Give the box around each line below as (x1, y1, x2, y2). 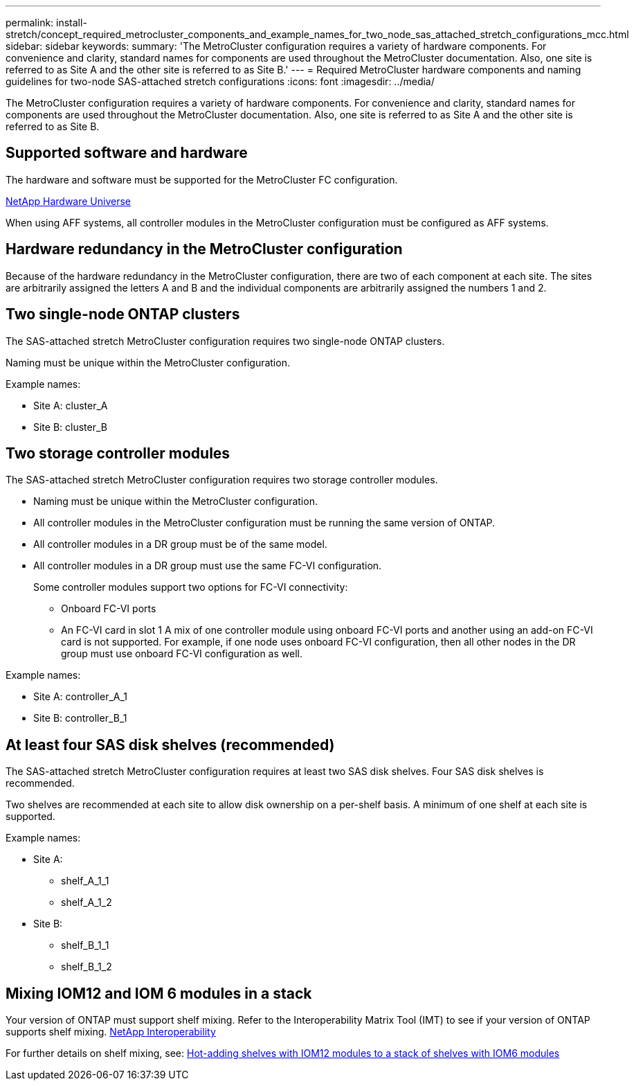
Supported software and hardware (6, 144, 248, 162)
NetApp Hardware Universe (6, 195, 132, 207)
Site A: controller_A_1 (33, 691, 128, 703)
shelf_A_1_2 (61, 896, 112, 909)
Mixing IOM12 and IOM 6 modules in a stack (6, 984, 312, 1002)
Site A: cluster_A (33, 399, 108, 411)
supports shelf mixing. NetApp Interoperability (6, 1026, 216, 1038)
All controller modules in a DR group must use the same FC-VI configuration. (33, 560, 382, 572)
